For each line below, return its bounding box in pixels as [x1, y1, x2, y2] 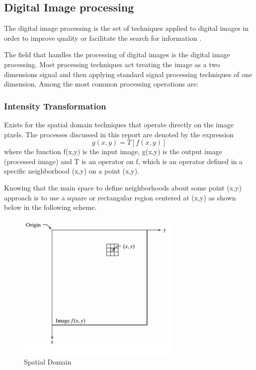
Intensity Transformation [4, 99, 106, 112]
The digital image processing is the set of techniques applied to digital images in [4, 23, 249, 33]
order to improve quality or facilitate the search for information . [4, 32, 202, 43]
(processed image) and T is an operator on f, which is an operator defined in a [4, 156, 243, 166]
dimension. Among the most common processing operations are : [4, 79, 199, 89]
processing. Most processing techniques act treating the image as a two [4, 59, 220, 69]
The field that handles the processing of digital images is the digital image [4, 49, 230, 60]
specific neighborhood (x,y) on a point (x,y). [4, 166, 140, 176]
